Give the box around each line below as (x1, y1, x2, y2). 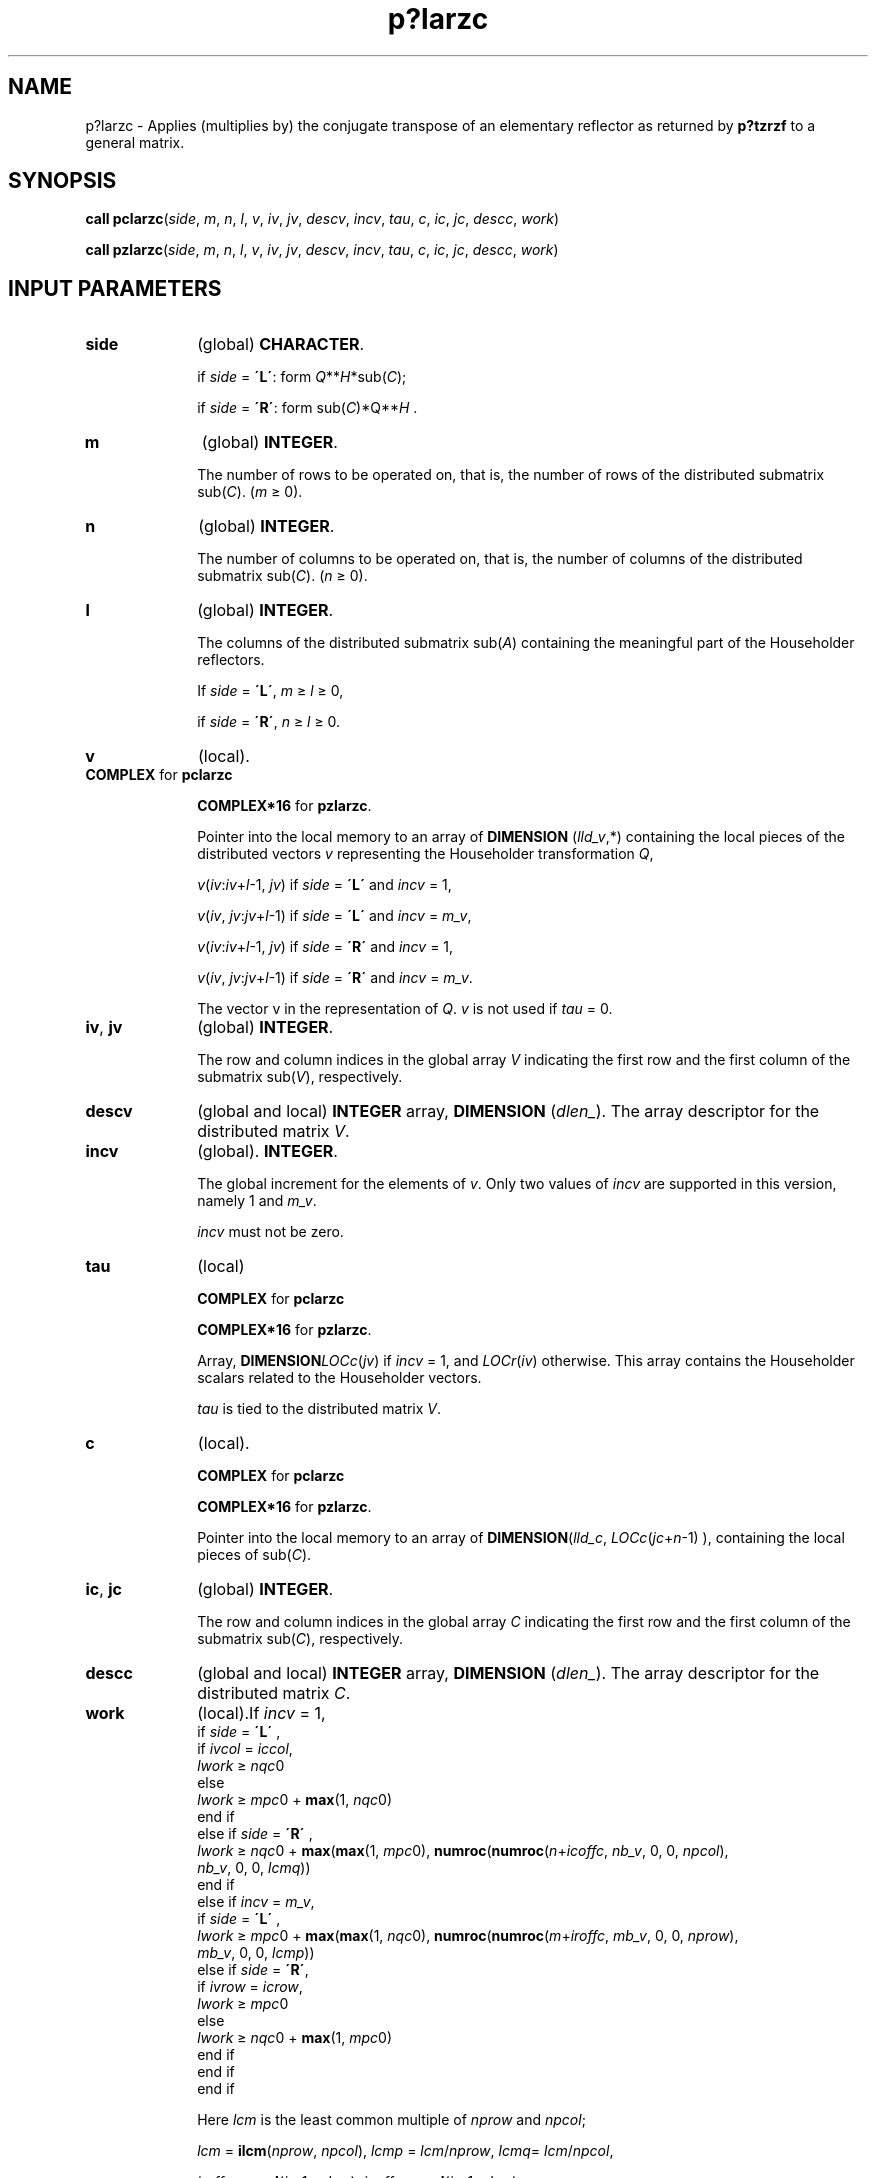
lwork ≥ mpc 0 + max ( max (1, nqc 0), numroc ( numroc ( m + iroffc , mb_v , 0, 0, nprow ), (197, 1927, 739, 1945)
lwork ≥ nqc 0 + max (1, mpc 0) (197, 2029, 392, 2047)
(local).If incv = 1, (197, 1703, 326, 1724)
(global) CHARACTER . (197, 334, 365, 355)
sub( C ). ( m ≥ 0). (197, 483, 303, 501)
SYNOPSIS (8, 168, 117, 194)
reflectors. (197, 651, 265, 669)
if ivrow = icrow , (197, 1978, 303, 1996)
